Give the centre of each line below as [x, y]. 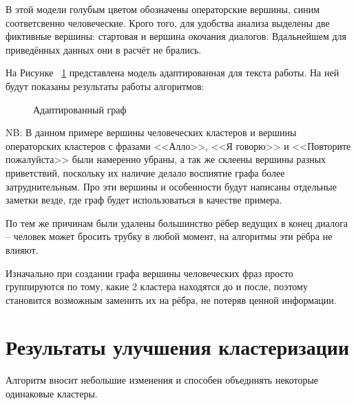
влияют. [22, 249]
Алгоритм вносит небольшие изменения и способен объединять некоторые [162, 380]
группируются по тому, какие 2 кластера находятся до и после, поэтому [157, 286]
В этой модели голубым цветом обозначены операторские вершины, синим [163, 9]
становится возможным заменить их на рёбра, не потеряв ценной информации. [171, 299]
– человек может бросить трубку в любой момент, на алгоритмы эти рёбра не [169, 236]
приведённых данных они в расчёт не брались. [104, 49]
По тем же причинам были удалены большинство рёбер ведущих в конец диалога [177, 222]
